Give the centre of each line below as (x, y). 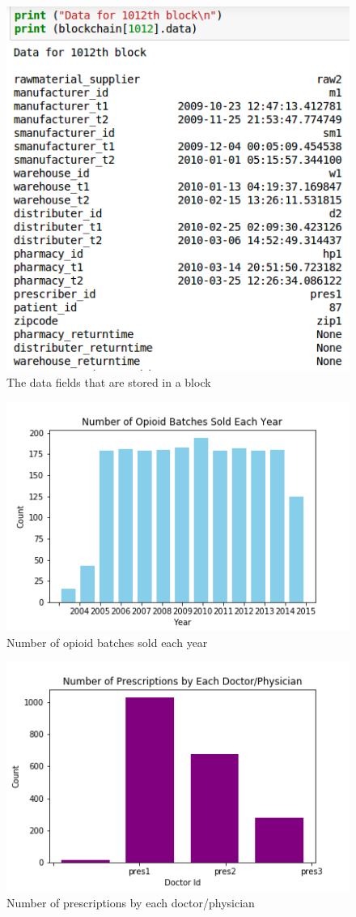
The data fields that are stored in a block (109, 381)
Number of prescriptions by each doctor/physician (131, 902)
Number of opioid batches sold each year (107, 642)
